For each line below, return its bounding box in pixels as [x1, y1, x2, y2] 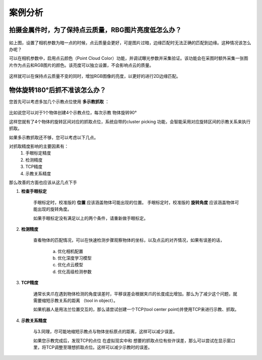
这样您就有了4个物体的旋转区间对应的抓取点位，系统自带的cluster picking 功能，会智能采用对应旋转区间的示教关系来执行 [9, 119, 251, 124]
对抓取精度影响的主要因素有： [9, 143, 69, 149]
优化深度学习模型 [57, 255, 92, 261]
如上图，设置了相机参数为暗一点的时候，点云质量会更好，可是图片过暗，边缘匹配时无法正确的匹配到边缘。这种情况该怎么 [9, 39, 251, 46]
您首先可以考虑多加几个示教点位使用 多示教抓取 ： [9, 99, 109, 104]
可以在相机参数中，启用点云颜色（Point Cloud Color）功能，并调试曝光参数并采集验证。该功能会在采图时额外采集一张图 [9, 55, 248, 61]
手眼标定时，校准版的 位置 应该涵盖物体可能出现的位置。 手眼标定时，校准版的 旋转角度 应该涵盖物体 [33, 199, 235, 205]
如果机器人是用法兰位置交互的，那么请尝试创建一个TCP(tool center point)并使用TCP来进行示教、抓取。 [33, 307, 239, 312]
